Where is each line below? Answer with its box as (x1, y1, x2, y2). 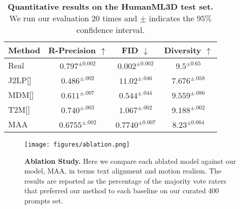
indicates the (149, 12, 194, 24)
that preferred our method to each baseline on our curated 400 (24, 185, 219, 196)
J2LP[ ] (8, 74, 32, 86)
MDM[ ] (8, 89, 34, 100)
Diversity (164, 44, 201, 56)
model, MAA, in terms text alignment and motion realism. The (24, 165, 222, 176)
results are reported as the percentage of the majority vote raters (24, 175, 227, 186)
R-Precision (48, 44, 96, 56)
